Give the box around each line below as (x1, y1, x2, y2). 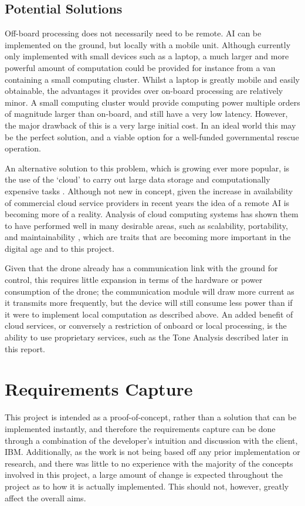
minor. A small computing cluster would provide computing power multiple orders (5, 96, 300, 108)
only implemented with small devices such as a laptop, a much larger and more (5, 50, 289, 62)
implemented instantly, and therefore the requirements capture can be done (5, 422, 276, 434)
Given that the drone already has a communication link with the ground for (5, 262, 278, 274)
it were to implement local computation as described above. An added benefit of (5, 308, 293, 320)
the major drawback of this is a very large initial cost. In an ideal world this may (5, 119, 296, 131)
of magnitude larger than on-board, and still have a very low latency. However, (5, 107, 288, 120)
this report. (5, 342, 46, 355)
